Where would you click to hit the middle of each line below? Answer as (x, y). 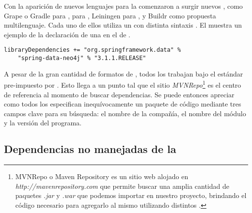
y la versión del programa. (43, 123)
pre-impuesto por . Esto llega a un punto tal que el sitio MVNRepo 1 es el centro (123, 84)
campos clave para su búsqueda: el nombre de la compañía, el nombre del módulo (125, 113)
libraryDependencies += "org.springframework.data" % (93, 50)
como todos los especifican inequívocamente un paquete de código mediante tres (123, 104)
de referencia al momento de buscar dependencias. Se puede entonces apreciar (119, 94)
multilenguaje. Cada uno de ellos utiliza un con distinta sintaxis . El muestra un (123, 25)
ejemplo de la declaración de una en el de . (67, 34)
